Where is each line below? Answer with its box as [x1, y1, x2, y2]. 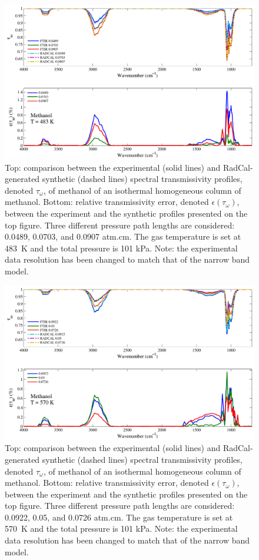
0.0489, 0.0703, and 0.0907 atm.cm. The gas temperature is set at [5, 230, 241, 243]
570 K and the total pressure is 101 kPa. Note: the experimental [5, 522, 238, 535]
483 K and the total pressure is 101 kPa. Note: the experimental [5, 241, 238, 254]
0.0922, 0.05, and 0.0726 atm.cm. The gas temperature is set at [5, 511, 233, 523]
